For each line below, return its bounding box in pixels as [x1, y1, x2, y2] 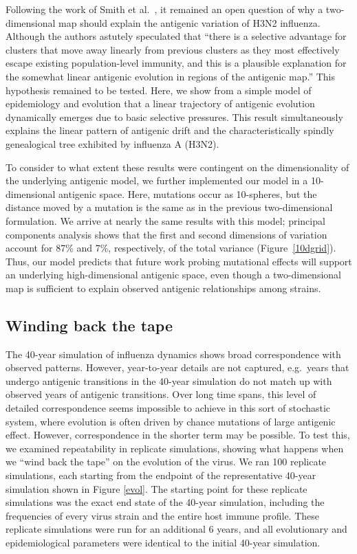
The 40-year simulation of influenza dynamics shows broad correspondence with [6, 346, 341, 361]
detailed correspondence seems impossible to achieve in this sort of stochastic [6, 401, 331, 415]
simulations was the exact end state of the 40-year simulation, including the [6, 495, 325, 509]
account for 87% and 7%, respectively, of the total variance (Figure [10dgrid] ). [6, 241, 336, 255]
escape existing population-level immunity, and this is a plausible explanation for [6, 56, 347, 70]
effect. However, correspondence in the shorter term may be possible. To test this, [6, 428, 350, 442]
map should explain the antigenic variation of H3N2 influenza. [58, 15, 321, 30]
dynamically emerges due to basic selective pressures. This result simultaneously [6, 109, 343, 124]
